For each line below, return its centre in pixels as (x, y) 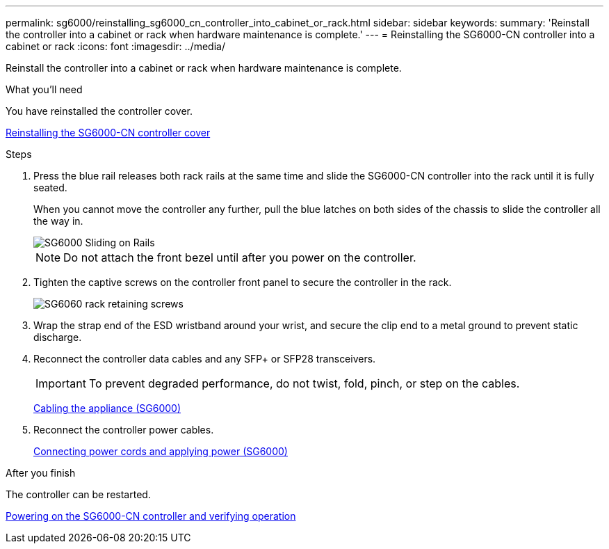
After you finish (41, 473)
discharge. (58, 337)
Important (61, 383)
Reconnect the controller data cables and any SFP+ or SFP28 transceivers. (205, 359)
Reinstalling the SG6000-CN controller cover (108, 133)
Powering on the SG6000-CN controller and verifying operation (151, 516)
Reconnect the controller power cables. (124, 430)
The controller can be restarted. (78, 494)
